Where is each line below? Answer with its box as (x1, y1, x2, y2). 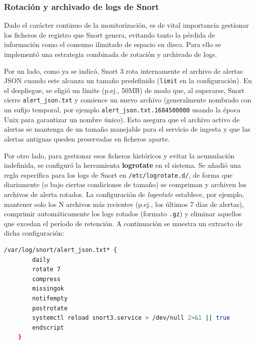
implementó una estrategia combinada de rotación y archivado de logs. (4, 49, 217, 59)
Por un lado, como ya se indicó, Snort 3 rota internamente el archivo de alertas (4, 65, 243, 76)
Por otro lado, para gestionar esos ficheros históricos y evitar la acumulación (4, 150, 235, 160)
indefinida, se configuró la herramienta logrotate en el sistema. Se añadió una (4, 160, 241, 170)
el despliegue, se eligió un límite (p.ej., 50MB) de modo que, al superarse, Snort (4, 85, 245, 95)
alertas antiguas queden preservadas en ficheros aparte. (4, 133, 170, 144)
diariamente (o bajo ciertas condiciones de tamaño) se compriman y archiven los (4, 179, 247, 190)
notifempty (32, 295, 68, 302)
